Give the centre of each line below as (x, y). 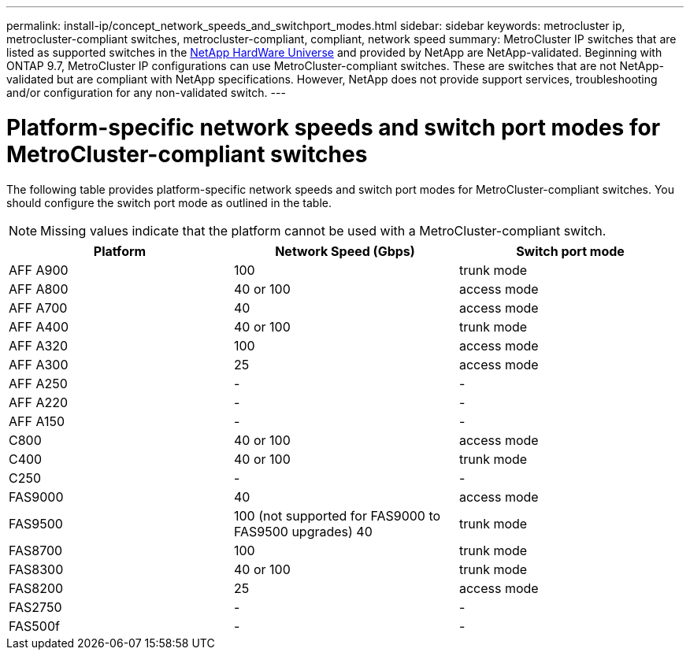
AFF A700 (38, 308)
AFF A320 (39, 345)
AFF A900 (39, 270)
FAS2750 (35, 607)
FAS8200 (36, 588)
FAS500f (34, 626)
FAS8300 (36, 569)
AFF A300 (39, 364)
